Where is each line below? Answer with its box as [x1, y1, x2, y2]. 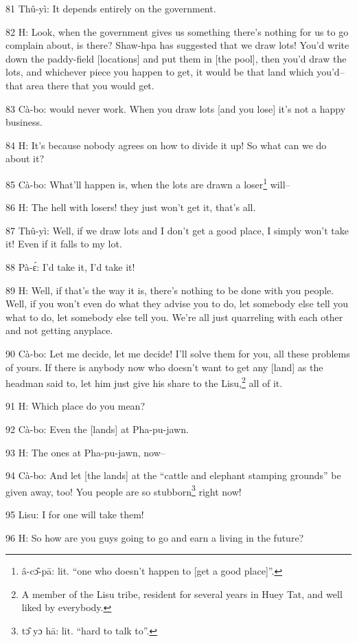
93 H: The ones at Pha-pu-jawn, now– [5, 445, 165, 459]
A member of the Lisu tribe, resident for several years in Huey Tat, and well [21, 586, 343, 601]
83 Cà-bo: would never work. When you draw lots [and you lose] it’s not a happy [5, 101, 346, 115]
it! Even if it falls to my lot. [5, 236, 122, 251]
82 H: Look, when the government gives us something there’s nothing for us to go [5, 24, 349, 38]
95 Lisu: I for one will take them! [5, 507, 144, 521]
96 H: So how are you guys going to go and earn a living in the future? [5, 530, 304, 544]
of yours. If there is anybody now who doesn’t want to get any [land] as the [5, 359, 323, 374]
